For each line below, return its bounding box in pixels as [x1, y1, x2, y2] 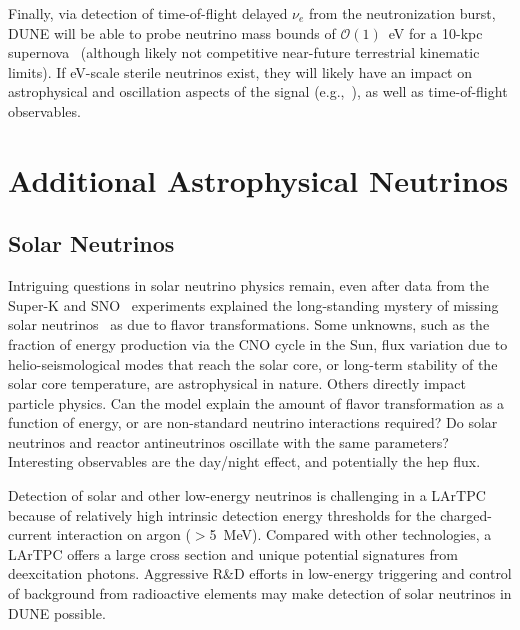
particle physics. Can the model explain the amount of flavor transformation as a [8, 392, 504, 413]
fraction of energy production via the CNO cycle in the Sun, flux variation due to [8, 333, 508, 354]
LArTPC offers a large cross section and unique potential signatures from [8, 543, 458, 564]
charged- [440, 504, 492, 525]
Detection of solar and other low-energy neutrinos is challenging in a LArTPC [8, 485, 486, 506]
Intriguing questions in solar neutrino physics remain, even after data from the [8, 275, 489, 296]
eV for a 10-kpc [388, 22, 483, 43]
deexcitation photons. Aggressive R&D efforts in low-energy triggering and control [8, 563, 512, 584]
